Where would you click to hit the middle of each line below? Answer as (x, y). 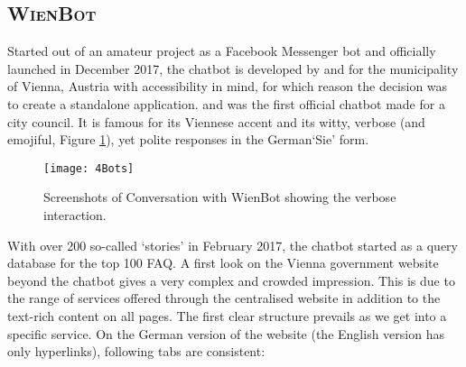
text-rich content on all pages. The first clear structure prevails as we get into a (227, 315)
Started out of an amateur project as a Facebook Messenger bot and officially (222, 51)
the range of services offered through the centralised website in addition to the (224, 298)
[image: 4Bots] (89, 168)
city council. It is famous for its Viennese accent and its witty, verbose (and (216, 121)
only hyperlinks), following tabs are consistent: (136, 351)
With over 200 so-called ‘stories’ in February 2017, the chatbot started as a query (233, 245)
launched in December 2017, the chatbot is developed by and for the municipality (233, 68)
